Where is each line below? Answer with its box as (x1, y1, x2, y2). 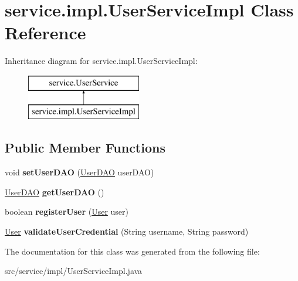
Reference (5, 21, 86, 45)
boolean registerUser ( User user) (5, 205, 129, 218)
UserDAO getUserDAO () (5, 185, 104, 198)
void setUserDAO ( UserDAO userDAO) (5, 166, 154, 178)
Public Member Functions (5, 138, 165, 157)
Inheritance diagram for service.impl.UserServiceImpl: (5, 55, 198, 67)
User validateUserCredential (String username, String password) (5, 225, 249, 238)
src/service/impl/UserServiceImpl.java (5, 265, 143, 277)
